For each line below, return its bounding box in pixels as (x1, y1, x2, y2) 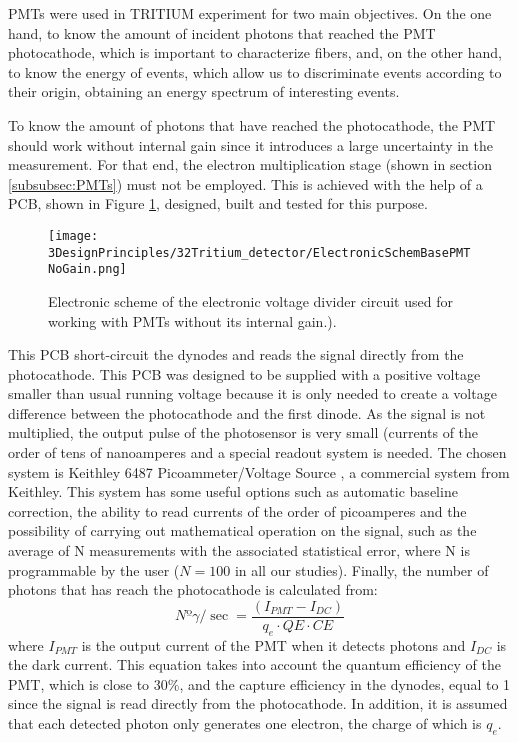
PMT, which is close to (8, 673, 150, 694)
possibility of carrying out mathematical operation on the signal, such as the (8, 520, 477, 541)
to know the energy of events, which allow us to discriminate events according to (8, 61, 502, 82)
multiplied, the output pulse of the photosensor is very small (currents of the (8, 422, 479, 443)
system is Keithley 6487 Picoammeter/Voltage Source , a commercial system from (8, 461, 510, 482)
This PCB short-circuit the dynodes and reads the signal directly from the (8, 344, 464, 365)
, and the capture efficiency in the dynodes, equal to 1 (179, 673, 511, 694)
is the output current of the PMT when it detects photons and (81, 634, 466, 655)
